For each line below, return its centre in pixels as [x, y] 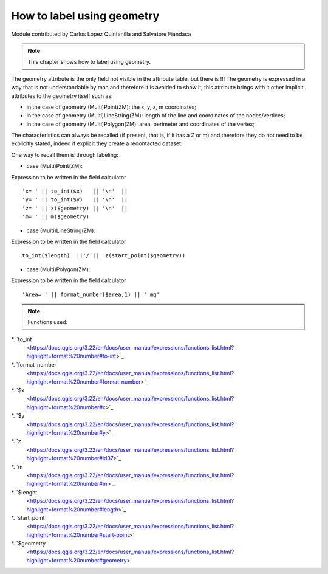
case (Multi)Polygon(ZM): [58, 269]
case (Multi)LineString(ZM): [61, 230]
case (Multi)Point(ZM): [55, 166]
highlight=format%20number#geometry [77, 560]
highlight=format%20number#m [67, 484]
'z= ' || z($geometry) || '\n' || [75, 208]
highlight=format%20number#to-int [71, 356]
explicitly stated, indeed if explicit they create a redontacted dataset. [97, 143]
